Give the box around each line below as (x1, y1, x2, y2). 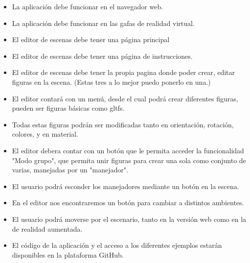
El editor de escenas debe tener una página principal (12, 34, 170, 45)
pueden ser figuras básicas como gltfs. (12, 103, 125, 113)
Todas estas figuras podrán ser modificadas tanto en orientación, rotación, (12, 119, 234, 129)
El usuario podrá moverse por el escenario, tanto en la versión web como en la (12, 214, 247, 224)
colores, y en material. (12, 129, 78, 139)
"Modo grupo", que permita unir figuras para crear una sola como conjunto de (12, 155, 246, 165)
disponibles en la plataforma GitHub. (12, 249, 124, 260)
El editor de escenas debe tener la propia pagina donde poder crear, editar (12, 67, 235, 77)
